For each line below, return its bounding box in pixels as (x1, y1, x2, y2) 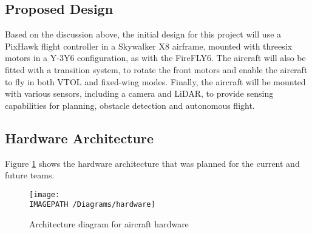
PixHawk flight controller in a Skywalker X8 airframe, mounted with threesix (5, 39, 293, 52)
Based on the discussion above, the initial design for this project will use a (5, 28, 282, 41)
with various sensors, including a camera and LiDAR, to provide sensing (5, 87, 274, 100)
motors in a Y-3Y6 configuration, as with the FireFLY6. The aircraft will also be (5, 51, 306, 64)
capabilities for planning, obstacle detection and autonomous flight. (5, 99, 255, 111)
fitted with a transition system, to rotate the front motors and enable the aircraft (5, 63, 308, 76)
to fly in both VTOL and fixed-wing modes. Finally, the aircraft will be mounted (5, 75, 306, 88)
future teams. (5, 169, 55, 181)
